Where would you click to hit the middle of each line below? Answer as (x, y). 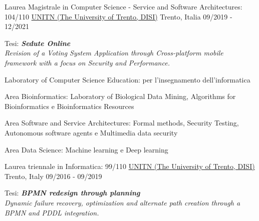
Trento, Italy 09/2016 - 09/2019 (53, 176)
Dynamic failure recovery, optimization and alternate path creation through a (122, 202)
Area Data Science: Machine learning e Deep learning (86, 149)
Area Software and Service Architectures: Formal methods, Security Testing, (122, 123)
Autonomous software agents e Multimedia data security (91, 132)
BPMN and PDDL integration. (52, 212)
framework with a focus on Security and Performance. (87, 62)
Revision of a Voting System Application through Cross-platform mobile (114, 53)
